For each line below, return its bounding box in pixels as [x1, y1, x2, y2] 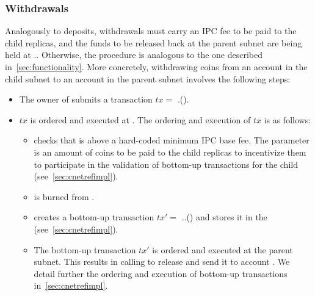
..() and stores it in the [181, 211, 267, 223]
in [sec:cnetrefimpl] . [34, 279, 108, 292]
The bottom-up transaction [34, 243, 136, 256]
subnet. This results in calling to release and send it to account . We [34, 255, 290, 268]
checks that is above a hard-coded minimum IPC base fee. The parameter [34, 134, 310, 146]
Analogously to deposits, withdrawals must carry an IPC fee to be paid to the [5, 24, 297, 37]
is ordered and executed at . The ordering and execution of [30, 113, 251, 126]
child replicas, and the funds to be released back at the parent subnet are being [5, 36, 302, 49]
